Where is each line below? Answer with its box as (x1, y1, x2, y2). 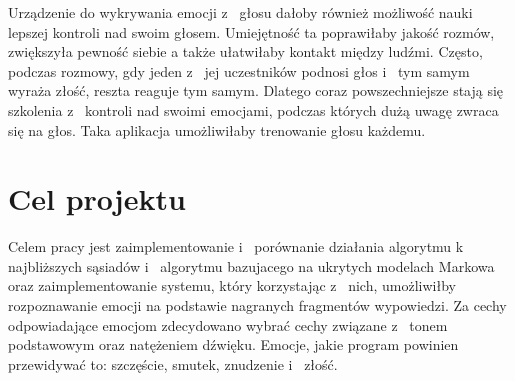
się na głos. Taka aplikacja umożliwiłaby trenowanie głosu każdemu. (8, 119, 426, 140)
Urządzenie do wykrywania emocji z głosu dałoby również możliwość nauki (8, 2, 473, 22)
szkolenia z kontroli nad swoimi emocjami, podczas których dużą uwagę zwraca (8, 99, 499, 120)
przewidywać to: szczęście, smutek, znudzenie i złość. (8, 353, 338, 374)
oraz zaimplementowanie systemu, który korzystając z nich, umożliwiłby (8, 275, 456, 296)
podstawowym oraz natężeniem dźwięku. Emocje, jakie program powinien (8, 334, 459, 355)
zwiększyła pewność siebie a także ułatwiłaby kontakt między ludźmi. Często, (8, 41, 483, 62)
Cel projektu (8, 178, 186, 219)
